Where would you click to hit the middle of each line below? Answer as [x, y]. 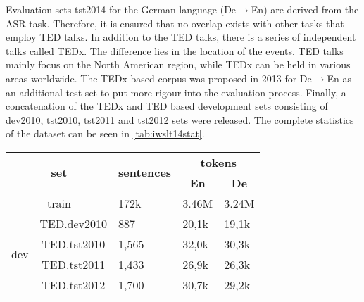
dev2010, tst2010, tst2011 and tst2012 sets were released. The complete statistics [180, 119]
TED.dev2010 [74, 223]
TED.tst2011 [74, 264]
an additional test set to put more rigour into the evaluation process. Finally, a [176, 92]
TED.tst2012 [74, 284]
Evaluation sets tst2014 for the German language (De [121, 9]
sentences [145, 172]
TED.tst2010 [74, 244]
